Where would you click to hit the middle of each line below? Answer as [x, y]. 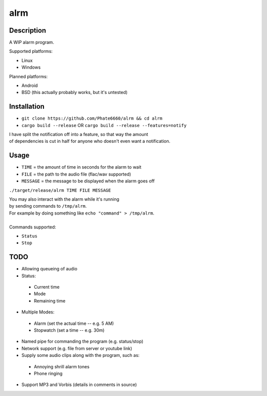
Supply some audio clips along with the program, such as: [81, 355]
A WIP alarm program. [32, 43]
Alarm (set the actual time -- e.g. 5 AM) [74, 323]
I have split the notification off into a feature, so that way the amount [79, 134]
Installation [27, 107]
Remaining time [50, 301]
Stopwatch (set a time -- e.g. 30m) [69, 330]
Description [28, 30]
